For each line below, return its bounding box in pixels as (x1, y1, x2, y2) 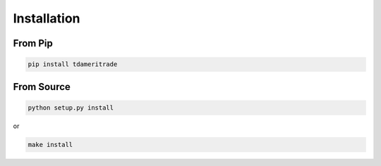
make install (28, 141, 73, 148)
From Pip (13, 37, 53, 49)
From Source (13, 81, 71, 93)
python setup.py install (28, 103, 114, 112)
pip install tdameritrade (28, 60, 118, 68)
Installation (13, 11, 80, 26)
